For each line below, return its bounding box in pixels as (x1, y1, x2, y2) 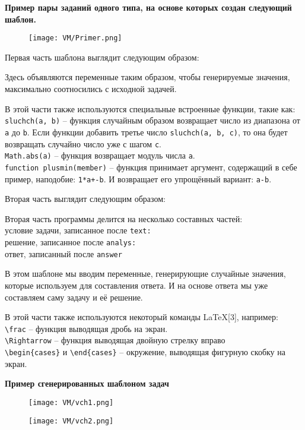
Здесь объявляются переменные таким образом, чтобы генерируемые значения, (5, 71, 290, 83)
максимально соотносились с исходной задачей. (5, 83, 177, 95)
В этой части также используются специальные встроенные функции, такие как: (5, 102, 296, 115)
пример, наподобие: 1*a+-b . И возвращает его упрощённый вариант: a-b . (5, 172, 272, 185)
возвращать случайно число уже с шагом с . (5, 137, 161, 150)
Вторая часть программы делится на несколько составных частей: (5, 212, 243, 225)
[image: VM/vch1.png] (28, 398, 114, 407)
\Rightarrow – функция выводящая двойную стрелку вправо (5, 334, 225, 346)
